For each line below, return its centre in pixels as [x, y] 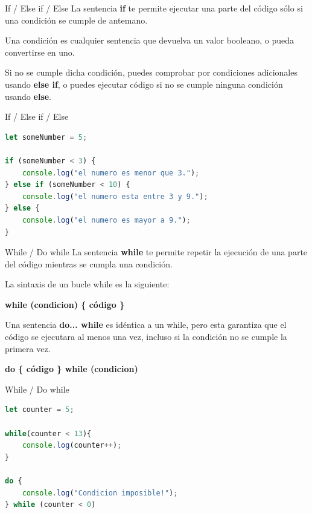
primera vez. [28, 348]
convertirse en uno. [40, 52]
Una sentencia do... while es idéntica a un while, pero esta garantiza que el [146, 325]
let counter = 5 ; [40, 410]
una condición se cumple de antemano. [76, 20]
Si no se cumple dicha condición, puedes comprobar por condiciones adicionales [151, 72]
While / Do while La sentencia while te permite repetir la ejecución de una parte [156, 252]
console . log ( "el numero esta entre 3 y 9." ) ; [115, 196]
